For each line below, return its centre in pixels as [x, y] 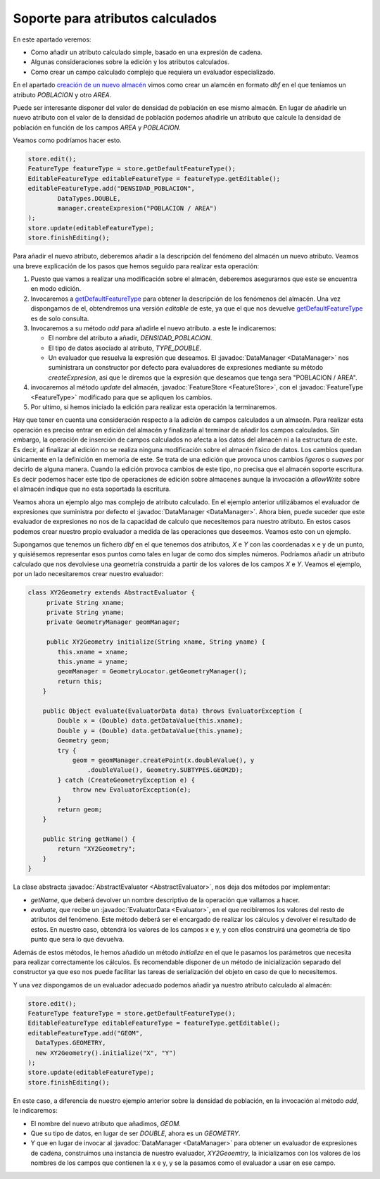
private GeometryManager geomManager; [113, 622]
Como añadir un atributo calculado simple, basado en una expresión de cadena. [147, 52]
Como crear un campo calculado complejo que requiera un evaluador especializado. [153, 72]
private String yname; [85, 612]
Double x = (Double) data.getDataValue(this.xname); [150, 721]
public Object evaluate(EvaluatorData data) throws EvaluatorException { [172, 711]
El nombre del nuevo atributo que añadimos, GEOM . [106, 1123]
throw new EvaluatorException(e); [132, 790]
